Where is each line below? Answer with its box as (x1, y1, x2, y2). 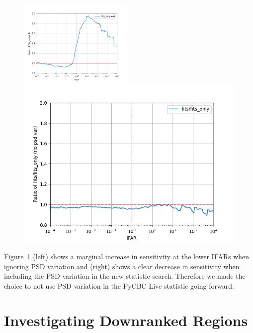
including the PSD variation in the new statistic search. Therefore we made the (4, 271, 246, 281)
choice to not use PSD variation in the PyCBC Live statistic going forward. (4, 280, 234, 291)
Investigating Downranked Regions (4, 310, 248, 330)
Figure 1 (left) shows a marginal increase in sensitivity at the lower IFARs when (4, 251, 250, 261)
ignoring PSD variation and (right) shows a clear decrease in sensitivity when (4, 261, 240, 271)
